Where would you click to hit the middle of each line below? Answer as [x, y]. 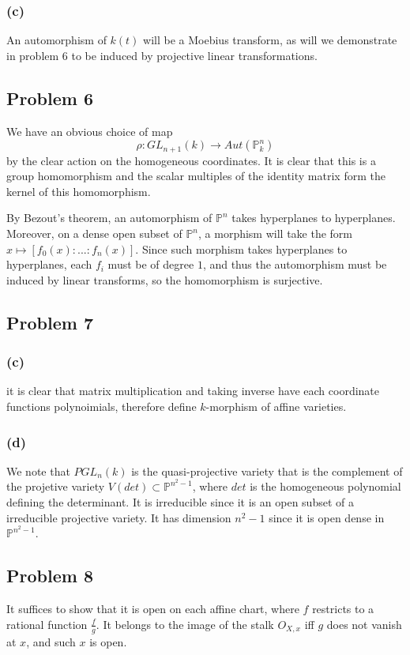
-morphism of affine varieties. [276, 406]
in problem [33, 55]
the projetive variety [56, 486]
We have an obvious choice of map [90, 131]
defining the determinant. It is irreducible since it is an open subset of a [180, 502]
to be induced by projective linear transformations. [194, 55]
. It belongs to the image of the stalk [185, 624]
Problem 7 [50, 322]
